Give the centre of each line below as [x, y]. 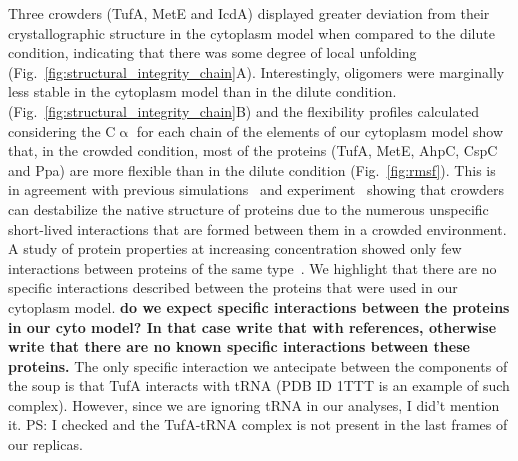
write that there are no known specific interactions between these [239, 346]
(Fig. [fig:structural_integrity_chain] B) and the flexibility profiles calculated [243, 110]
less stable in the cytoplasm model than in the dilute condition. [202, 91]
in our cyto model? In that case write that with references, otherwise [252, 326]
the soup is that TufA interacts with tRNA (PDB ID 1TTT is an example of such [259, 385]
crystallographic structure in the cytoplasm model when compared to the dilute [251, 32]
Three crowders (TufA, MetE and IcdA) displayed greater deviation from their [249, 13]
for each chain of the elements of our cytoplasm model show [320, 130]
